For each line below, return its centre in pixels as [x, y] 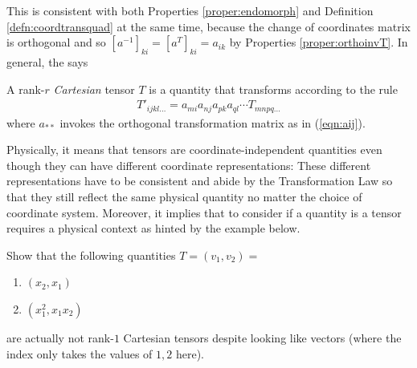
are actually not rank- [60, 338]
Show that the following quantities [91, 255]
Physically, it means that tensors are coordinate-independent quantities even [194, 150]
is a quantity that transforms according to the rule [273, 89]
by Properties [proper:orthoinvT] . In [319, 42]
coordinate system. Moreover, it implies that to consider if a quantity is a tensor [204, 212]
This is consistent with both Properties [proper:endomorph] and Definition [190, 10]
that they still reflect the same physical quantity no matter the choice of [184, 197]
